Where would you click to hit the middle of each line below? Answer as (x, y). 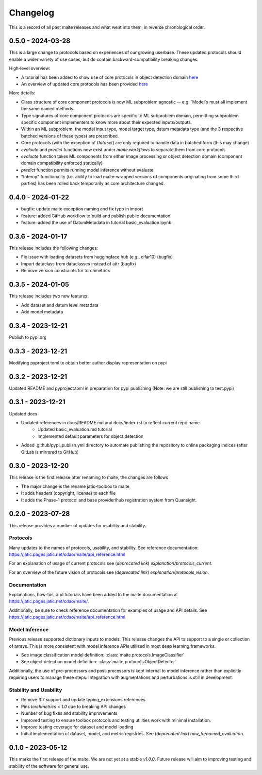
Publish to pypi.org (28, 337)
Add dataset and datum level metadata (60, 305)
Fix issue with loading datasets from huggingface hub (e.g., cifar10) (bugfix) (97, 257)
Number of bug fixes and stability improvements (69, 713)
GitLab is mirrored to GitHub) (50, 452)
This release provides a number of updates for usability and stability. (78, 525)
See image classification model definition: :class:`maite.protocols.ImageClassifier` (103, 655)
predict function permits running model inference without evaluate (87, 170)
